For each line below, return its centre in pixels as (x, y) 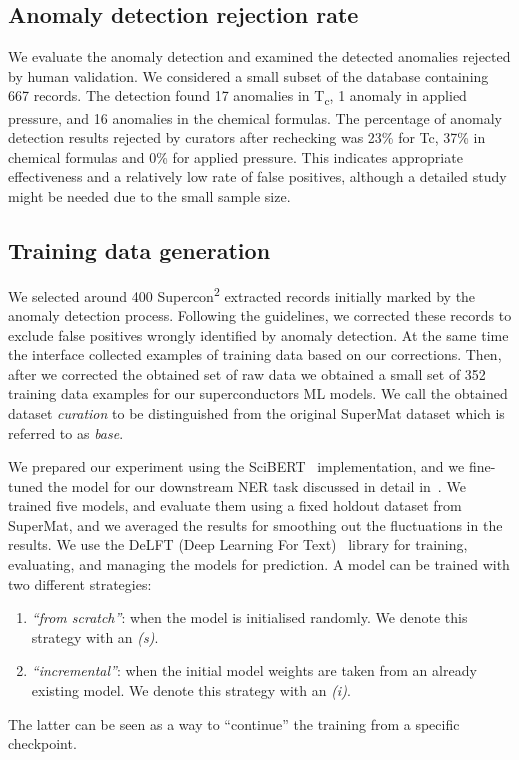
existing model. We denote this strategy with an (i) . (191, 690)
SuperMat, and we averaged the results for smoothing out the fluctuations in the (255, 524)
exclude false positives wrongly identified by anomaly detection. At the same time (258, 334)
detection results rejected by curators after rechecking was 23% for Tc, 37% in (247, 137)
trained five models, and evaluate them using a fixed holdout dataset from (235, 505)
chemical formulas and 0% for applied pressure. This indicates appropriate (235, 156)
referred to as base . (66, 432)
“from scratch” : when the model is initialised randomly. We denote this (249, 617)
